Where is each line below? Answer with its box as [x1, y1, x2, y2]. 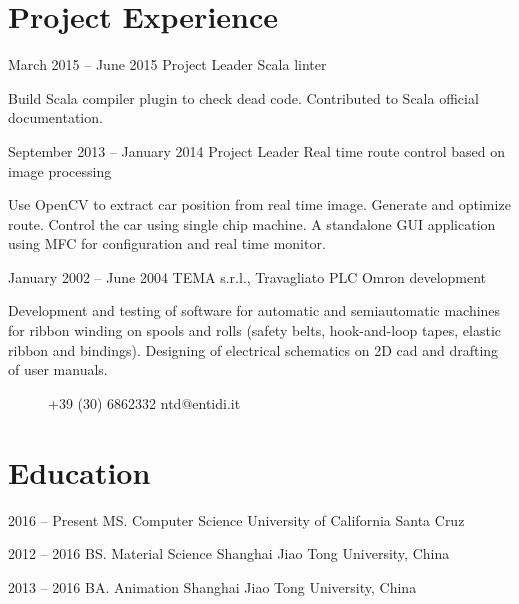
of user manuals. [8, 359, 108, 380]
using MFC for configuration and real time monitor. [8, 233, 326, 254]
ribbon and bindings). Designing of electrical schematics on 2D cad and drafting [8, 339, 499, 360]
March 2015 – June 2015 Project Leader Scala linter [8, 54, 327, 75]
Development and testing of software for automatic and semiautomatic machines [8, 300, 501, 321]
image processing [8, 160, 112, 181]
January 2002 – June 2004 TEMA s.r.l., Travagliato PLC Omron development [8, 266, 487, 287]
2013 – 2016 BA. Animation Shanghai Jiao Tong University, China [8, 576, 417, 597]
